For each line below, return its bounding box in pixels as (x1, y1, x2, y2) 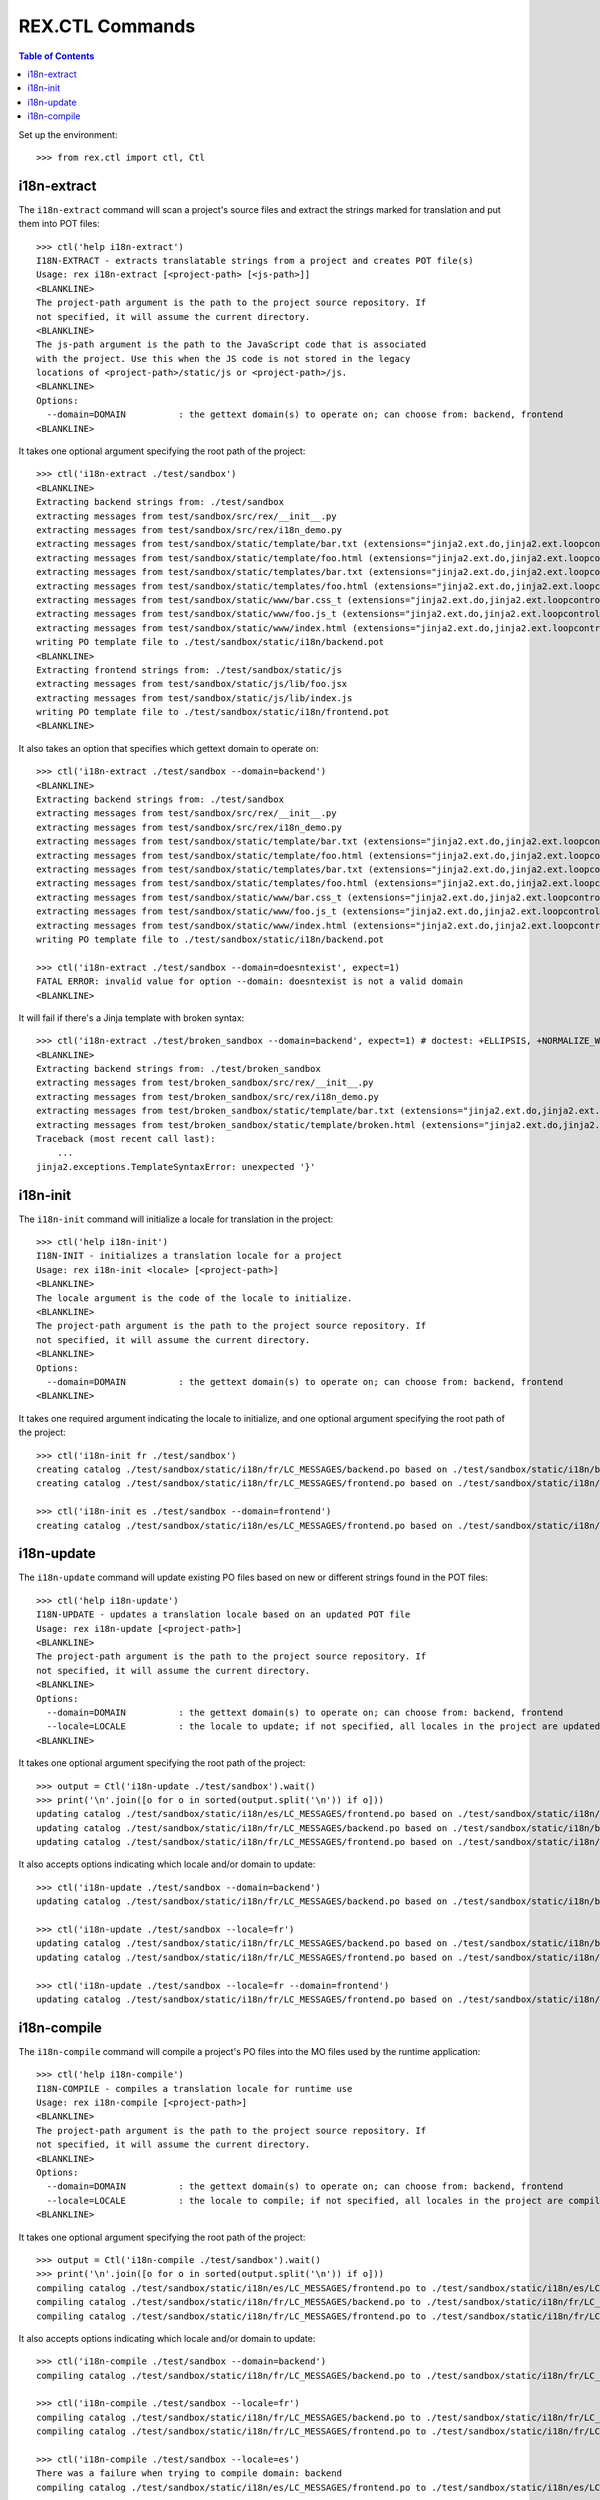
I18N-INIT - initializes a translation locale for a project (36, 1250, 342, 1262)
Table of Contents (18, 50, 95, 62)
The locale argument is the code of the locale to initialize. (36, 1292, 353, 1304)
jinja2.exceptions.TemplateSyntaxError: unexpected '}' (36, 1161, 316, 1172)
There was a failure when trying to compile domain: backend (36, 2468, 342, 2479)
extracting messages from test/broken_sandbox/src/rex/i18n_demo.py (36, 1091, 379, 1102)
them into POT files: (18, 218, 100, 230)
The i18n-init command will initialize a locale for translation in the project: (18, 1213, 334, 1225)
